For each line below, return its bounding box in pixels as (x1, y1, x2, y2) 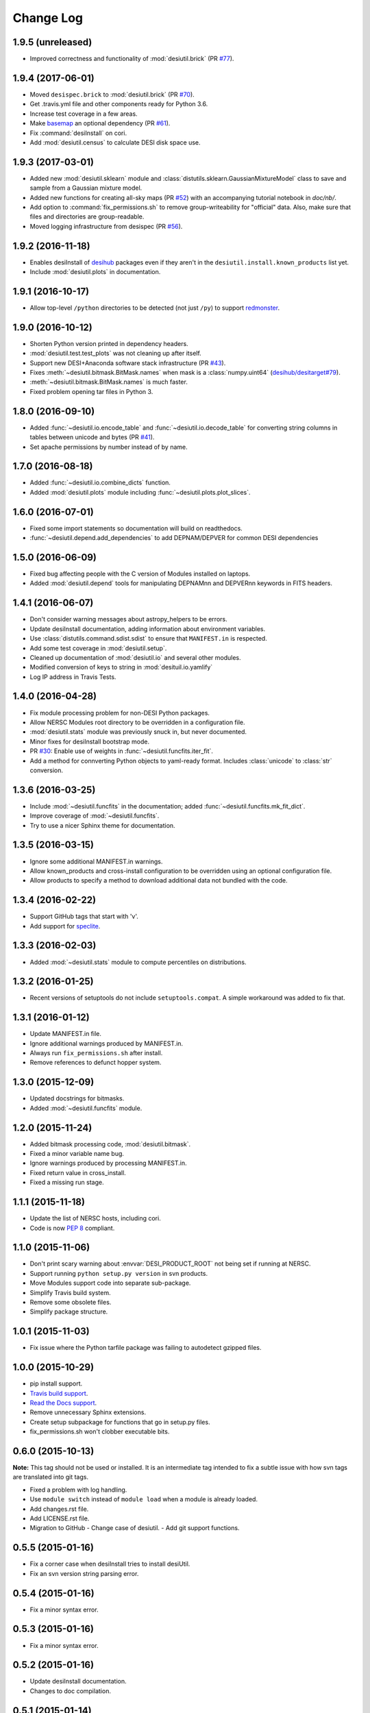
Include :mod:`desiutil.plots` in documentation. (29, 268, 161, 276)
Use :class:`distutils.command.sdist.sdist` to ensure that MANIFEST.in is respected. (29, 634, 267, 643)
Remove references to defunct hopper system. (29, 1059, 162, 1067)
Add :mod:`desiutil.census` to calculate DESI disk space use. (29, 138, 201, 147)
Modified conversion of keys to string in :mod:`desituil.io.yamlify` (29, 663, 213, 671)
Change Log (12, 10, 84, 25)
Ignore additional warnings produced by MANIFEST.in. (29, 1039, 184, 1048)
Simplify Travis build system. (29, 1288, 111, 1296)
